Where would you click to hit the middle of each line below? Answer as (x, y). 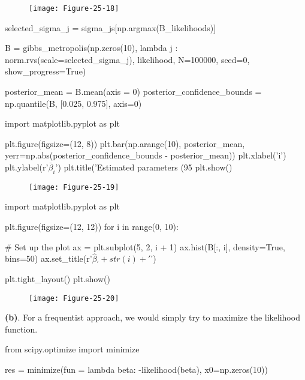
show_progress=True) (46, 71)
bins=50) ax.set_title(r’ (49, 258)
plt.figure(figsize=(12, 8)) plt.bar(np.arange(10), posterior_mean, (125, 143)
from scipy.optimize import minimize (72, 349)
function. (21, 329)
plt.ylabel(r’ (27, 167)
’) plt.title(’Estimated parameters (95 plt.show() (144, 167)
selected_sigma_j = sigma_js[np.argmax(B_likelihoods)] (111, 27)
